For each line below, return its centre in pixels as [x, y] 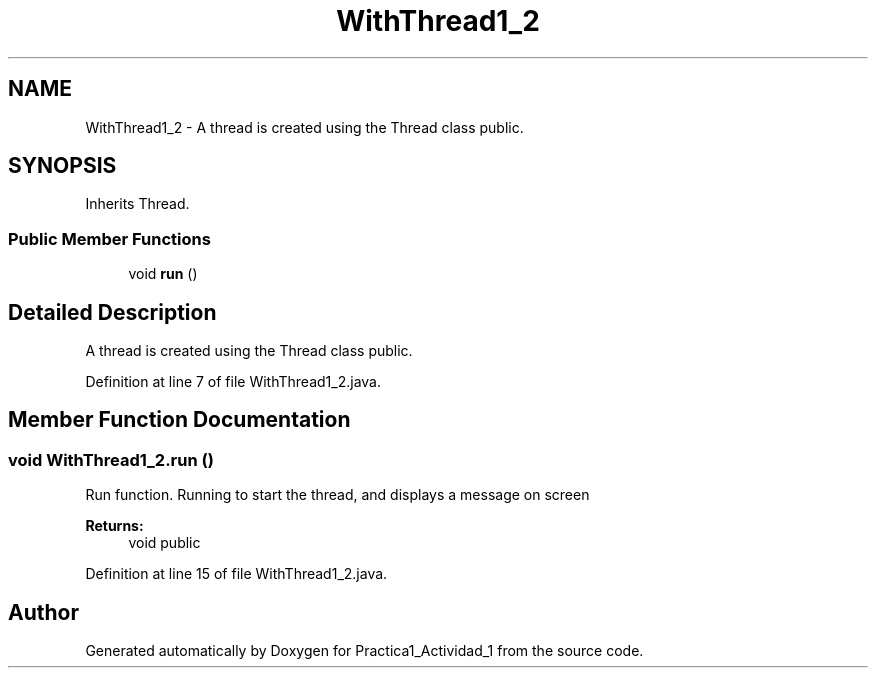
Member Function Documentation [179, 420]
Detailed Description [112, 312]
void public [164, 543]
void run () [163, 274]
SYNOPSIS [62, 166]
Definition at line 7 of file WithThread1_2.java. [233, 382]
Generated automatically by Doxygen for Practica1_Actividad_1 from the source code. [364, 651]
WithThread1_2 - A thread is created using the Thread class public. [304, 127]
